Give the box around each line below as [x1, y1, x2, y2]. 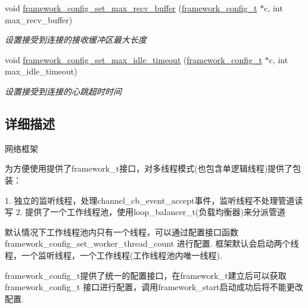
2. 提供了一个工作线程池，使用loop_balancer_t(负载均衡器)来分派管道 [15, 206, 285, 218]
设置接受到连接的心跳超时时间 [5, 85, 122, 97]
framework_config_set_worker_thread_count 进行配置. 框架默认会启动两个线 [5, 237, 299, 250]
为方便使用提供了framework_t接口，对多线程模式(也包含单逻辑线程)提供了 [5, 162, 293, 175]
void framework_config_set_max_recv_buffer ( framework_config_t [5, 2, 257, 14]
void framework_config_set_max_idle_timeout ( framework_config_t [5, 53, 262, 66]
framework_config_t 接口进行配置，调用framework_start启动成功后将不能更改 [5, 281, 303, 293]
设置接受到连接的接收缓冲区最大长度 [5, 33, 147, 46]
